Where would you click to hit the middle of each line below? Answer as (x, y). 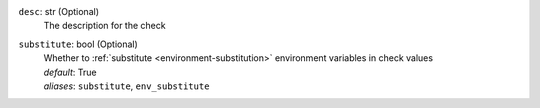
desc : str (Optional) (59, 11)
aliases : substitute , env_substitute (126, 86)
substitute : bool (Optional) (78, 44)
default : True (70, 72)
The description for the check (104, 26)
